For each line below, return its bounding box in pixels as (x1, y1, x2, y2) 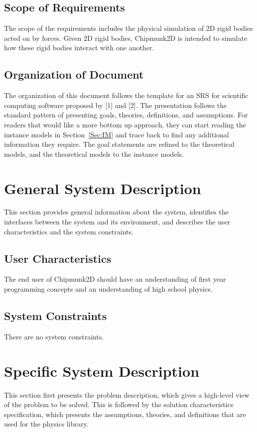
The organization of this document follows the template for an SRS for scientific (4, 90, 249, 101)
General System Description (4, 178, 201, 198)
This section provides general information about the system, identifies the (4, 207, 229, 217)
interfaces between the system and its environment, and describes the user (4, 216, 231, 227)
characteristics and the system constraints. (4, 226, 133, 236)
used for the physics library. (4, 419, 89, 429)
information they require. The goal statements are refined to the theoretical (4, 139, 235, 149)
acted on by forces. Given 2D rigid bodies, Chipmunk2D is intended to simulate (4, 32, 248, 43)
